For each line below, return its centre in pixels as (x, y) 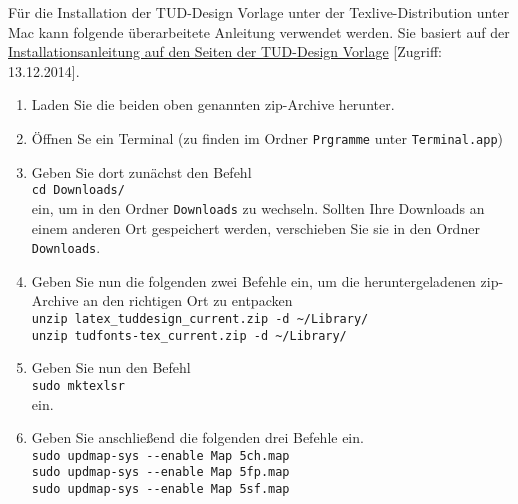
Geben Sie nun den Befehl (111, 367)
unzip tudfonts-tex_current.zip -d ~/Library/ (189, 335)
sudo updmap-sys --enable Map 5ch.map (160, 455)
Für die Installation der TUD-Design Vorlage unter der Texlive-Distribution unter (259, 12)
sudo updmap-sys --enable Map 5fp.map (160, 472)
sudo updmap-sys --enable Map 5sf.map (160, 489)
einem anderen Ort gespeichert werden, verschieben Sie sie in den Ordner (255, 227)
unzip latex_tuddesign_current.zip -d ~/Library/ (200, 318)
